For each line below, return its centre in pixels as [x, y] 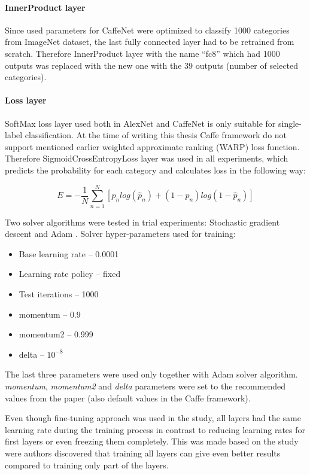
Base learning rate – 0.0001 [69, 253]
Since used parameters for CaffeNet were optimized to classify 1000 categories [147, 30]
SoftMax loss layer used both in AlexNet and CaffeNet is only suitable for [140, 123]
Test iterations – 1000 [59, 294]
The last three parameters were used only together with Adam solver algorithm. [151, 374]
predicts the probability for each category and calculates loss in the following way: [155, 170]
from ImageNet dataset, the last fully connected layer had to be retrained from [150, 42]
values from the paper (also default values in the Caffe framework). [128, 398]
